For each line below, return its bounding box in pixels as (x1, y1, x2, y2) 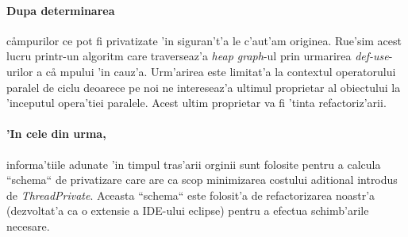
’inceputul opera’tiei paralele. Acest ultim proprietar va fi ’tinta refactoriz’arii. (6, 94, 387, 111)
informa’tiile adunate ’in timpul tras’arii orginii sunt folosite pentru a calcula (6, 155, 381, 172)
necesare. (6, 217, 50, 234)
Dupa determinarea (6, 2, 115, 18)
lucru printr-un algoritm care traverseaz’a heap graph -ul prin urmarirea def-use (6, 48, 389, 64)
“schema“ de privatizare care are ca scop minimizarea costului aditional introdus (6, 171, 398, 188)
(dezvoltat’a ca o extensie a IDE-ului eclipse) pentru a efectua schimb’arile (6, 202, 369, 219)
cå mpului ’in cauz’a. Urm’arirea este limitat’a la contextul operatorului (45, 63, 396, 79)
